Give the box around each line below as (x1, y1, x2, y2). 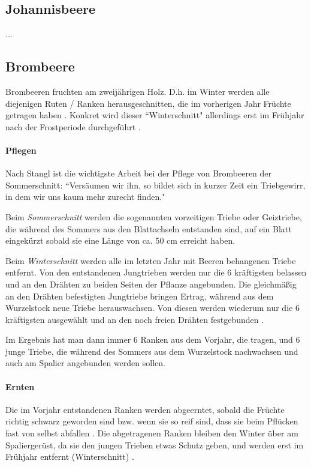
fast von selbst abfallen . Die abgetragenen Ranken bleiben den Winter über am (5, 427, 298, 439)
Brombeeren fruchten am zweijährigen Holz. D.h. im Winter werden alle (5, 85, 270, 97)
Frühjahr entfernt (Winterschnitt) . (5, 450, 134, 463)
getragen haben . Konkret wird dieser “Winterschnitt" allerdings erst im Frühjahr (5, 109, 304, 121)
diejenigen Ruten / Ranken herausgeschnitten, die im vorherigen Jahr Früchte (5, 97, 291, 109)
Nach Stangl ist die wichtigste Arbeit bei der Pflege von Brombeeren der (5, 167, 272, 179)
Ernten (5, 380, 35, 393)
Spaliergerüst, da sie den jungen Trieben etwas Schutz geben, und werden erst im (5, 438, 304, 451)
